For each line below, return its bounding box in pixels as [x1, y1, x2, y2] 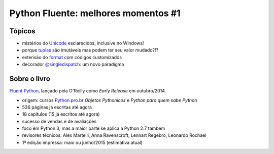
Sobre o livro [9, 75, 51, 83]
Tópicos [9, 27, 36, 35]
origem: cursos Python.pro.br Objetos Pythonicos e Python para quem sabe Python [22, 97, 197, 103]
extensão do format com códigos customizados [22, 54, 122, 60]
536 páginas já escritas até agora [22, 104, 92, 110]
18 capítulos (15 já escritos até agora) [22, 111, 100, 117]
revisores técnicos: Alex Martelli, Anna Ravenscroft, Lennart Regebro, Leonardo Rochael [22, 132, 207, 138]
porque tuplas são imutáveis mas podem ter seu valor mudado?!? [22, 47, 159, 53]
